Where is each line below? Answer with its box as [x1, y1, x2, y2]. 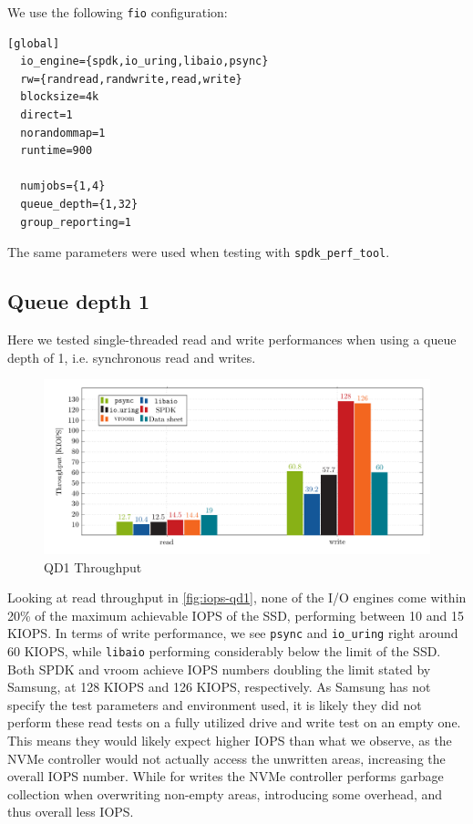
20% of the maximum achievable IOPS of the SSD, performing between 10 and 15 [7, 605, 464, 624]
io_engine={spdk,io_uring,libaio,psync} [20, 55, 269, 68]
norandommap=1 [20, 126, 106, 139]
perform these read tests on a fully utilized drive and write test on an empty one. [7, 713, 461, 732]
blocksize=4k [20, 90, 99, 104]
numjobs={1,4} [20, 180, 106, 193]
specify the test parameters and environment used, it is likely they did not [7, 695, 422, 714]
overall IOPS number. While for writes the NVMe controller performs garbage [7, 767, 444, 786]
